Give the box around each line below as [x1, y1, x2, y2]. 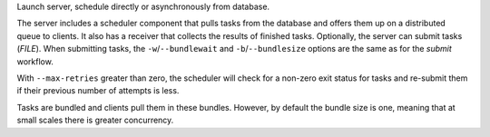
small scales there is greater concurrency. [16, 114, 174, 126]
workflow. [16, 55, 54, 67]
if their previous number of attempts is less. [16, 85, 180, 96]
